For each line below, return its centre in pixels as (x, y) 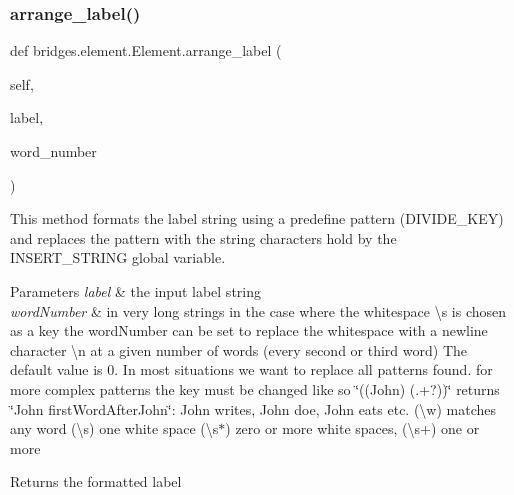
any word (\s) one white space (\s (114, 428)
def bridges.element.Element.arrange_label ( (146, 50)
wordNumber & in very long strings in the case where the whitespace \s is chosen (258, 310)
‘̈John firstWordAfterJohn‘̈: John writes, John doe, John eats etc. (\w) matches (253, 408)
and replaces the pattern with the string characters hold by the (203, 237)
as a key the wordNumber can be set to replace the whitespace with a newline (249, 330)
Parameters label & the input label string (135, 290)
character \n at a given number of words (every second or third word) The (239, 349)
